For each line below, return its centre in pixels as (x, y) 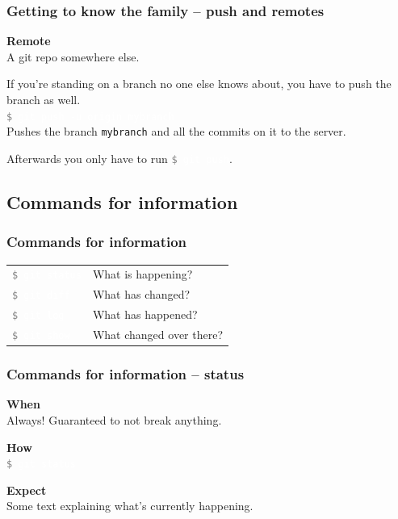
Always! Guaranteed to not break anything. (114, 420)
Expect (27, 490)
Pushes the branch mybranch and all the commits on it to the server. (176, 131)
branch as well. (44, 99)
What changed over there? (158, 335)
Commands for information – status (126, 374)
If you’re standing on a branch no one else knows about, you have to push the (199, 84)
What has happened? (145, 314)
